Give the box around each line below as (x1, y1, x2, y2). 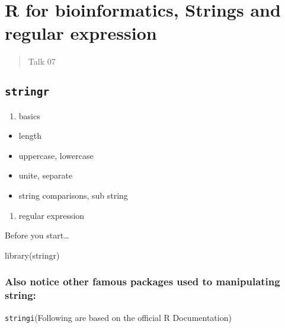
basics (18, 109, 40, 122)
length (18, 129, 41, 142)
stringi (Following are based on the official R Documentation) (5, 311, 232, 323)
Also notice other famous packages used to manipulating (5, 274, 280, 289)
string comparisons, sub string (18, 189, 128, 202)
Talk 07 (28, 55, 56, 68)
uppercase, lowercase (18, 149, 94, 161)
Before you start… (5, 229, 69, 241)
